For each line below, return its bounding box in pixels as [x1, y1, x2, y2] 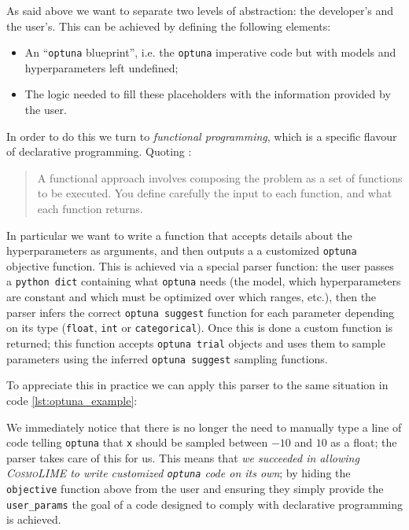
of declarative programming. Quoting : [6, 143, 192, 160]
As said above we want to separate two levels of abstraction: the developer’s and [6, 2, 394, 18]
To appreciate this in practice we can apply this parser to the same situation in [6, 377, 389, 393]
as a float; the [330, 434, 397, 451]
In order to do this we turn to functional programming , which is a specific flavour [6, 127, 397, 144]
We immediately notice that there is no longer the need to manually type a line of [6, 418, 402, 435]
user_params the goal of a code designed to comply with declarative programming [6, 495, 403, 512]
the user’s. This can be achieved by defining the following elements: [6, 17, 331, 34]
